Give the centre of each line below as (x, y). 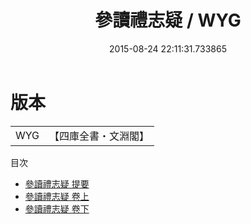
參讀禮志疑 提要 (57, 183)
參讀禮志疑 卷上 (57, 196)
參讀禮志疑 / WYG (168, 20)
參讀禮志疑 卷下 (57, 208)
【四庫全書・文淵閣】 (99, 136)
